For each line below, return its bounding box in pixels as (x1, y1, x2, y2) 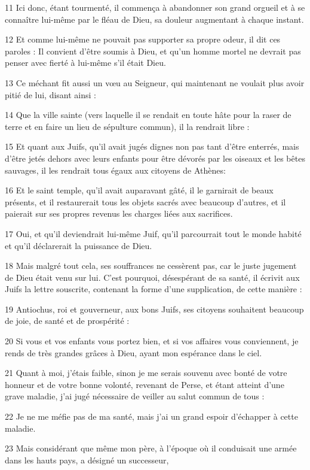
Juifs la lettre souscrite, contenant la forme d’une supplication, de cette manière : (5, 283, 302, 295)
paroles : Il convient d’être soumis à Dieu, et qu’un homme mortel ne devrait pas (5, 44, 301, 57)
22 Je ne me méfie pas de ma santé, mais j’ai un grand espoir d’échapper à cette (5, 410, 298, 423)
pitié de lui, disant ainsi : (5, 88, 97, 101)
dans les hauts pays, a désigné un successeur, (5, 453, 169, 466)
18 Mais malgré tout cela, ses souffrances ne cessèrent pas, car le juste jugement (5, 259, 297, 272)
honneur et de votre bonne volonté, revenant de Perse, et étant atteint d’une (5, 378, 284, 390)
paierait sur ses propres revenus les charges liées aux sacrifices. (5, 207, 233, 220)
